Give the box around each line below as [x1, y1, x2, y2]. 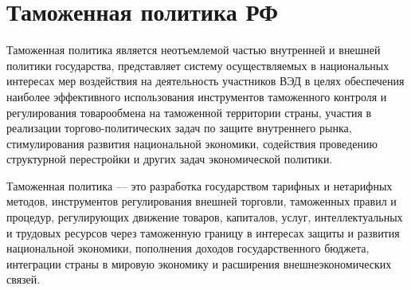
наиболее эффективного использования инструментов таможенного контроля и [6, 88, 387, 104]
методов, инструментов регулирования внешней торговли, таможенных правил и [6, 193, 397, 210]
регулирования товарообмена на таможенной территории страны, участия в [6, 104, 372, 120]
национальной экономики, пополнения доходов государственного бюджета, [6, 240, 370, 257]
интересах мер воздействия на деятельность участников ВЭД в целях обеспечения [6, 72, 405, 89]
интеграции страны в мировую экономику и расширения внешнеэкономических [6, 255, 392, 272]
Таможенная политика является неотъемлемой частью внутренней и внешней [6, 41, 381, 58]
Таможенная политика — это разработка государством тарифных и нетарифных [6, 177, 393, 194]
